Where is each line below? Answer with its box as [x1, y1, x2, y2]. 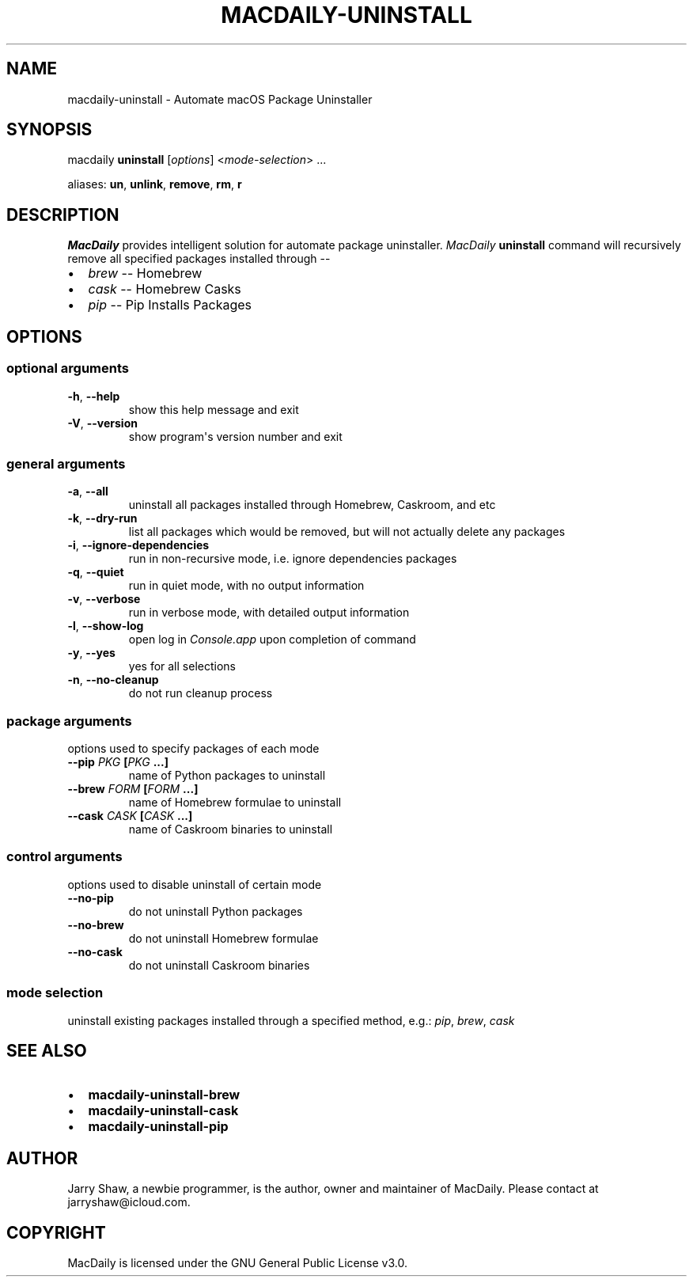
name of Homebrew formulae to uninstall [128, 795, 342, 809]
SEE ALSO [6, 1040, 87, 1061]
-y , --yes [67, 646, 116, 660]
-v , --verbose [67, 592, 141, 606]
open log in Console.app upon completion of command [128, 632, 416, 647]
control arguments [6, 848, 123, 865]
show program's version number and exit [128, 429, 343, 443]
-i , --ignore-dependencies [67, 538, 210, 552]
